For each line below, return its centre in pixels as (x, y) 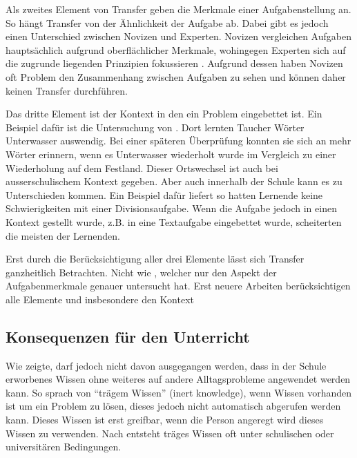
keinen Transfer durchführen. (67, 90)
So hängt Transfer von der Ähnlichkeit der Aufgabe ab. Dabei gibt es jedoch (167, 22)
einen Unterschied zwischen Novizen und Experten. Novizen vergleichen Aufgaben (178, 36)
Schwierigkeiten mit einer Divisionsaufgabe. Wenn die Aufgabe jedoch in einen (171, 208)
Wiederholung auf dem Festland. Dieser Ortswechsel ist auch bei (142, 168)
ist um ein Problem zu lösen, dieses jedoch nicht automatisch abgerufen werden (173, 406)
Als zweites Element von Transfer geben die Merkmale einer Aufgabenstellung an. (178, 9)
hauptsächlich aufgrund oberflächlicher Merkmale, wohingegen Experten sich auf (176, 49)
